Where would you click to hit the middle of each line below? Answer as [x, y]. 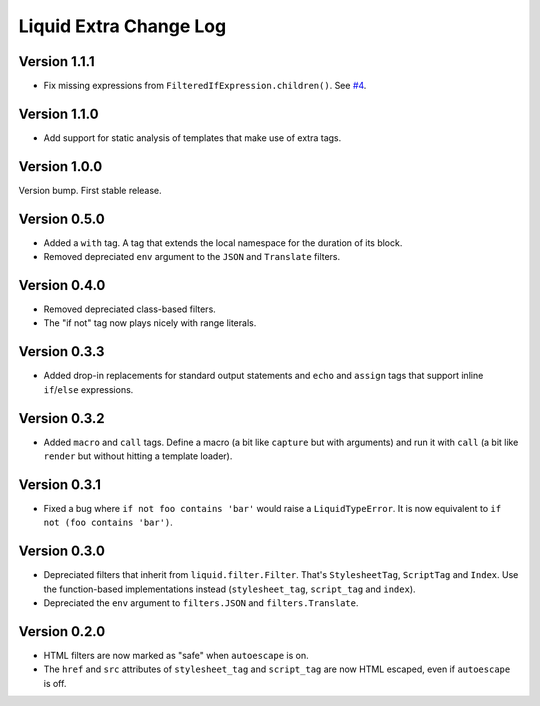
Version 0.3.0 [61, 551]
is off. [55, 683]
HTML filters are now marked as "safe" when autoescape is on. [176, 655]
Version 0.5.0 [61, 218]
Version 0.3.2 [61, 418]
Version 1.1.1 [56, 61]
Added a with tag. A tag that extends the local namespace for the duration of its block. [223, 242]
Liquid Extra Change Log [122, 26]
